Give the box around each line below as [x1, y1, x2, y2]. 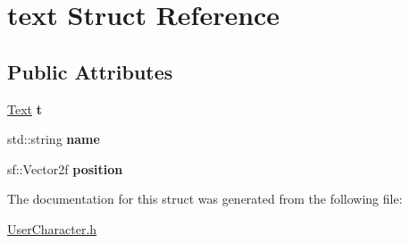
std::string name [7, 130, 100, 148]
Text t [7, 99, 42, 118]
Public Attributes [7, 57, 173, 85]
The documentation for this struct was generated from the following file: [7, 189, 403, 208]
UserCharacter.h [7, 219, 97, 238]
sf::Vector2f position [7, 159, 123, 178]
